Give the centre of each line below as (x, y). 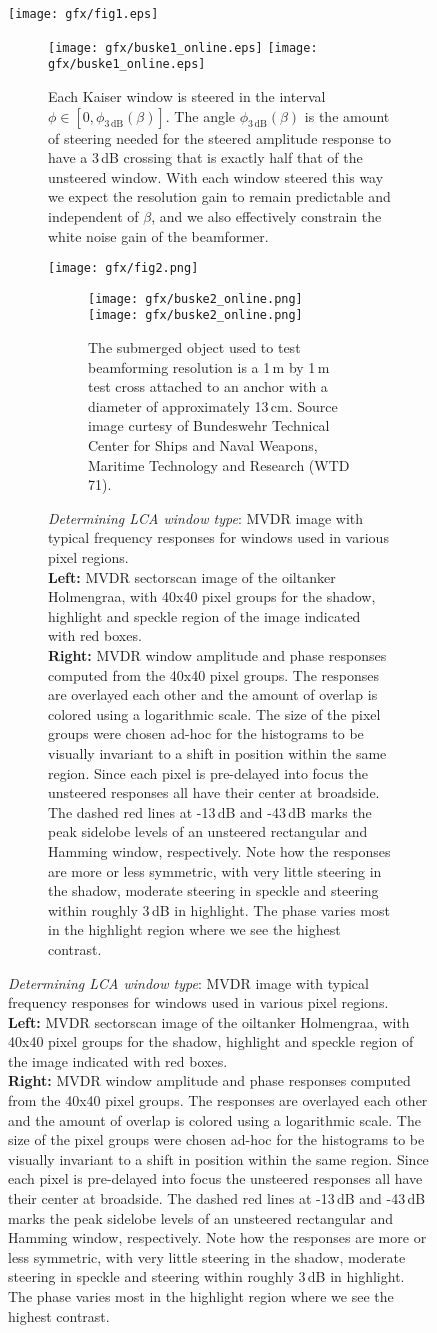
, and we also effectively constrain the (266, 215)
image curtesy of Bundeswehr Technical (209, 425)
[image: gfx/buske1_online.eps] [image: (183, 47)
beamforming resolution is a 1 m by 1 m (209, 366)
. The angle (200, 115)
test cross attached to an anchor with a (208, 386)
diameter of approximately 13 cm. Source (213, 405)
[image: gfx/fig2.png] (123, 268)
